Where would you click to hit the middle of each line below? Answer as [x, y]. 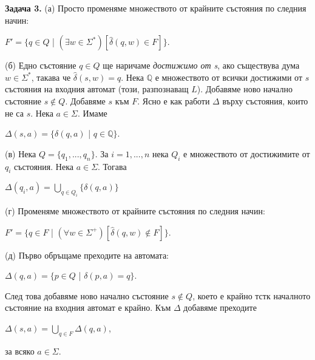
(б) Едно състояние [41, 65]
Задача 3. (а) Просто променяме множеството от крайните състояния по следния [156, 8]
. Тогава [112, 166]
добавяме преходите [220, 307]
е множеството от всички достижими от [229, 77]
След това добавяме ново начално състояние [87, 295]
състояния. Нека [44, 166]
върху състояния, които [265, 100]
